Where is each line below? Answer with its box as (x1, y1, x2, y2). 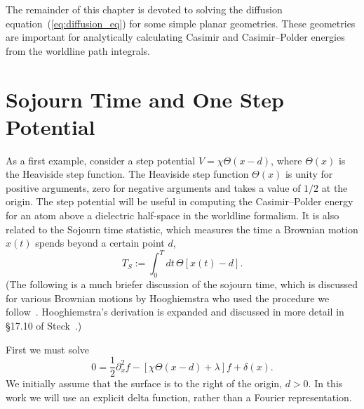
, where (271, 152, 302, 167)
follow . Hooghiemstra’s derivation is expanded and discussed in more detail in (6, 304, 344, 319)
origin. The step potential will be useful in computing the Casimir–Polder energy (6, 194, 353, 209)
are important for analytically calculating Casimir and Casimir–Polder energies (6, 30, 345, 44)
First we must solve (6, 342, 90, 356)
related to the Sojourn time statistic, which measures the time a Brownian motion (6, 221, 358, 236)
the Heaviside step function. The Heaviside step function (6, 167, 249, 181)
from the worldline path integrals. (6, 43, 150, 58)
